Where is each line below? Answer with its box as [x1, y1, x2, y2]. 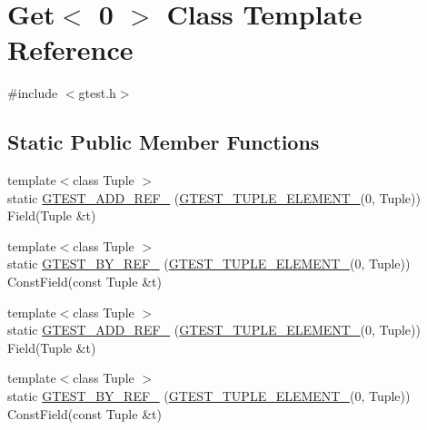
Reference [7, 31, 134, 68]
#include [7, 83, 58, 103]
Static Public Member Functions [7, 128, 320, 156]
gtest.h [78, 83, 116, 103]
